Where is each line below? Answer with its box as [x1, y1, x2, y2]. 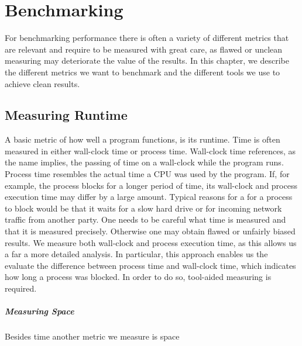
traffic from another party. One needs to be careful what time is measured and [5, 213, 286, 226]
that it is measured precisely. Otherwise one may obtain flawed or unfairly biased [5, 225, 296, 237]
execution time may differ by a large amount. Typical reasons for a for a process [5, 191, 293, 203]
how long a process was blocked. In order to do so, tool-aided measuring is [5, 271, 272, 283]
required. [5, 282, 37, 295]
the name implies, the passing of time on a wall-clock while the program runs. [5, 156, 284, 168]
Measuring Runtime [5, 106, 128, 124]
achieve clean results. [5, 77, 80, 89]
